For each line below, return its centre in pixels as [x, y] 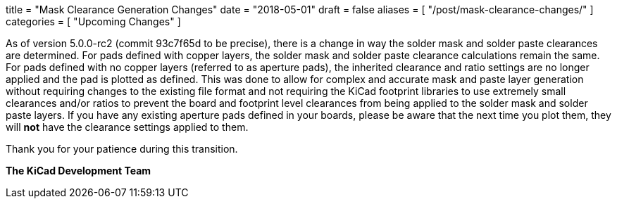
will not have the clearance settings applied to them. [127, 127]
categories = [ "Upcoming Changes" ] [93, 21]
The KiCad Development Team [79, 171]
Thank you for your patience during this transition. [122, 149]
